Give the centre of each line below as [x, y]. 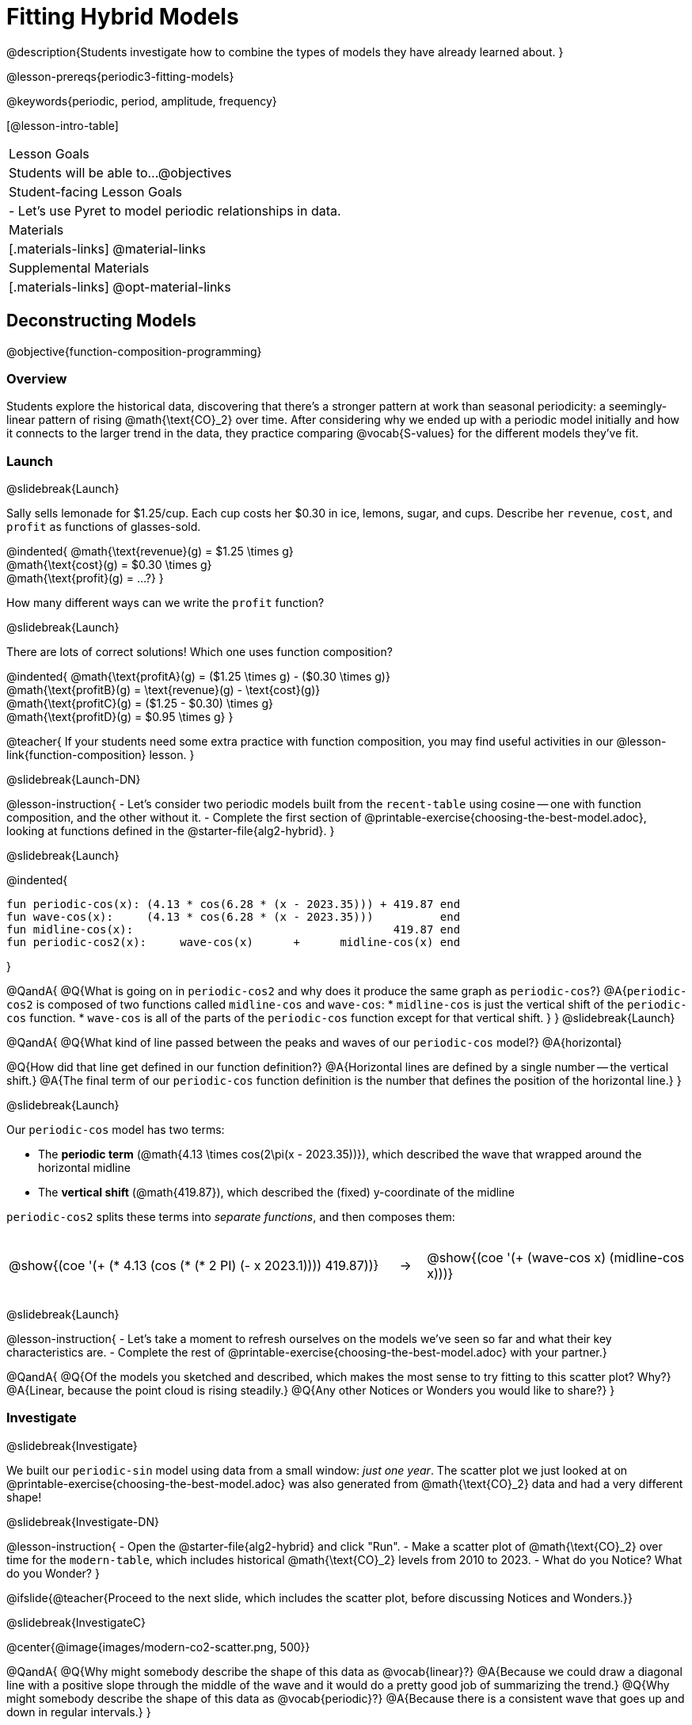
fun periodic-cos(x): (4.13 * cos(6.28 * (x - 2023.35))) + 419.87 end [234, 904]
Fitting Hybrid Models [123, 17]
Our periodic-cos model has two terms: [116, 1130]
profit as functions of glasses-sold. [104, 527]
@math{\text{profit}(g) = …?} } [85, 578]
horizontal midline [84, 1168]
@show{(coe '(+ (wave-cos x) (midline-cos [556, 1258]
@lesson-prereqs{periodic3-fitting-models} [120, 76]
